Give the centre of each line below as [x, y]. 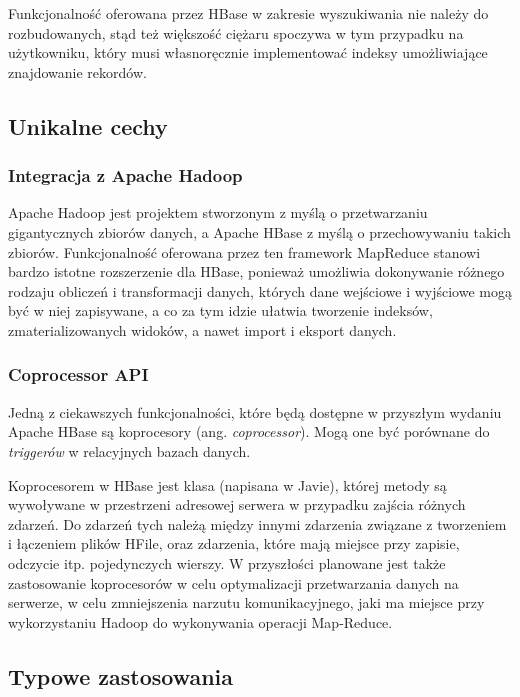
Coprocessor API [78, 374]
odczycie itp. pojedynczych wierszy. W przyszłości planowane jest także [227, 562]
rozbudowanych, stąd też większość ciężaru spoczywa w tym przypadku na [236, 32]
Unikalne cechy [88, 125]
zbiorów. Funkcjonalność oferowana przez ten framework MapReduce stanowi [244, 251]
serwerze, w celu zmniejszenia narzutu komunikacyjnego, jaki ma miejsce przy [246, 602]
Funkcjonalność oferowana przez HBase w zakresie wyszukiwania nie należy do [248, 13]
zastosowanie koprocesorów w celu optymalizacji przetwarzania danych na [233, 582]
